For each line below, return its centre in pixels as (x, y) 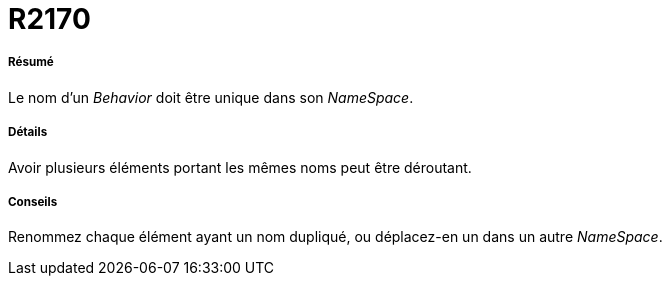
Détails (28, 132)
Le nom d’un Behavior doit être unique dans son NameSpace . (211, 97)
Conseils (33, 201)
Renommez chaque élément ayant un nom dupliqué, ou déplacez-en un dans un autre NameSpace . (335, 237)
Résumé (31, 62)
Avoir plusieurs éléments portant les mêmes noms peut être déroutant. (240, 167)
